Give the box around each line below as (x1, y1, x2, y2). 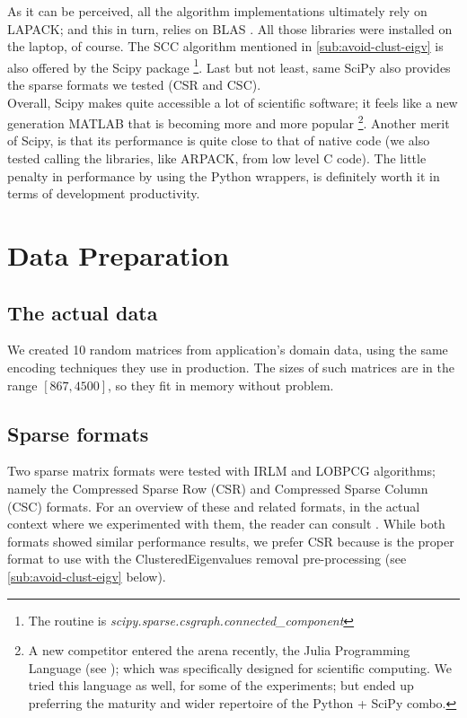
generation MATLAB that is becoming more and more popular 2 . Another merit (7, 111, 450, 132)
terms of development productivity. (7, 184, 200, 203)
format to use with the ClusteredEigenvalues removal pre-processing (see (7, 549, 407, 568)
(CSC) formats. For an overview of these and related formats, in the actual (7, 496, 420, 515)
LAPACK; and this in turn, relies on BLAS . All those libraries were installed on (7, 19, 453, 38)
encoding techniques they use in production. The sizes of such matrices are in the (7, 358, 454, 377)
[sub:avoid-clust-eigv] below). (7, 566, 166, 585)
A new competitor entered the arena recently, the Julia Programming (28, 641, 410, 660)
